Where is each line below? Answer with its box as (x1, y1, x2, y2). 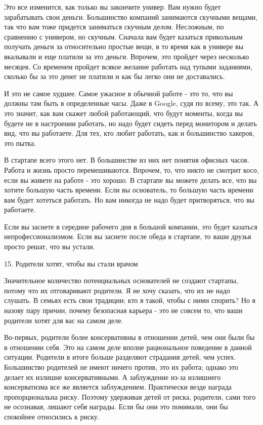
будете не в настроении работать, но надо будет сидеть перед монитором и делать (4, 118, 257, 128)
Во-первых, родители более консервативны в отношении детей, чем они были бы (4, 332, 255, 342)
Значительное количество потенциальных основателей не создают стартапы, (4, 275, 238, 286)
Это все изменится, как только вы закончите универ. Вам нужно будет (4, 2, 221, 12)
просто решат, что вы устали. (4, 241, 95, 252)
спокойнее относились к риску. (4, 411, 100, 421)
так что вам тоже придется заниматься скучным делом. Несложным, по (4, 21, 224, 32)
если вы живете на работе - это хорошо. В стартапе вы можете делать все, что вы (4, 174, 257, 185)
